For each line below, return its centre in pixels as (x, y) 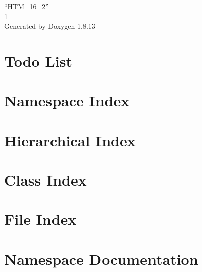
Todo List (38, 60)
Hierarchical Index (70, 140)
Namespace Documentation (101, 259)
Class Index (45, 180)
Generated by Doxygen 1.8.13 (50, 26)
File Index (40, 219)
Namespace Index (67, 100)
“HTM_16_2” (27, 6)
